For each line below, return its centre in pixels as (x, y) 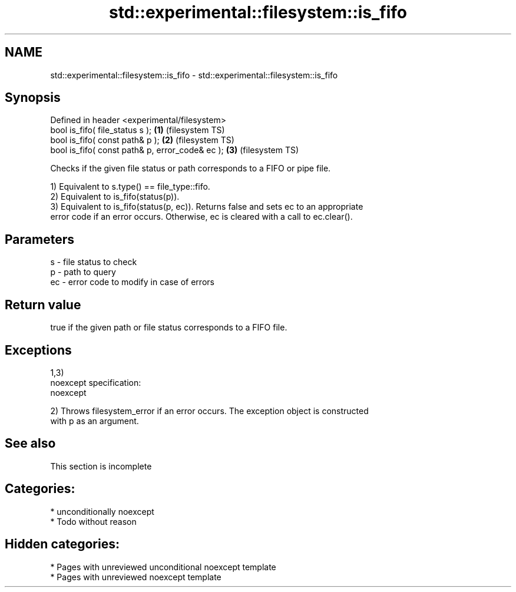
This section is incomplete (101, 466)
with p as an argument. (95, 421)
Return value (43, 305)
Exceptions (38, 350)
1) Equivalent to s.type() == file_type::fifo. (130, 187)
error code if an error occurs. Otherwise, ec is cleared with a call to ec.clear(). (201, 217)
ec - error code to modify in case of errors (132, 282)
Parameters (39, 239)
